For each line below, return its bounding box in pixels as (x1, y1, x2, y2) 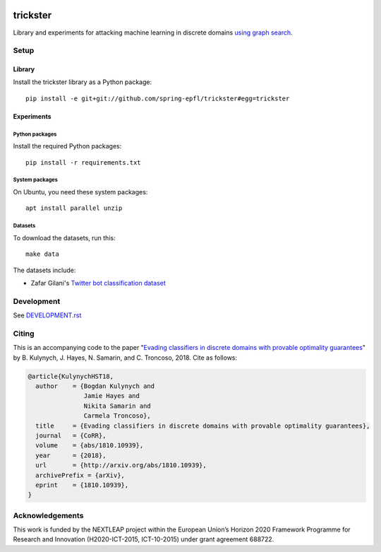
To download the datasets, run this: (13, 233, 116, 242)
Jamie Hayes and (83, 392, 140, 400)
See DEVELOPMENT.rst (13, 311, 82, 319)
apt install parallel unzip (25, 204, 123, 212)
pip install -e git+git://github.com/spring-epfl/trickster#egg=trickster (25, 94, 290, 102)
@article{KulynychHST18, (28, 372, 114, 380)
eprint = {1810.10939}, (35, 481, 129, 489)
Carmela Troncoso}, (83, 412, 151, 420)
